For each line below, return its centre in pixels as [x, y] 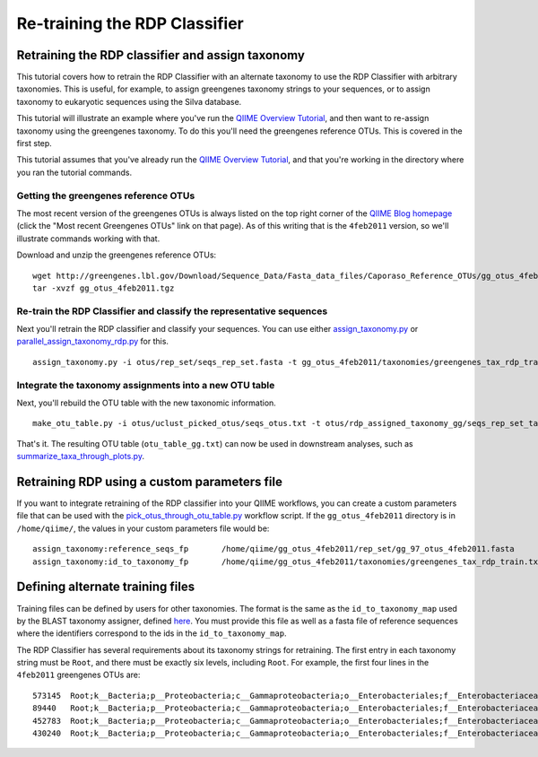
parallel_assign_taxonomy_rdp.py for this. [93, 342]
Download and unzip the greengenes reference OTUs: [117, 255]
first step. [35, 144]
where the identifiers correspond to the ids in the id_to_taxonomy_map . [152, 633]
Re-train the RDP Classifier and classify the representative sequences [172, 311]
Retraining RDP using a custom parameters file [149, 481]
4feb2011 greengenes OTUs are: [78, 675]
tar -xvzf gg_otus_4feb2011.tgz [104, 288]
